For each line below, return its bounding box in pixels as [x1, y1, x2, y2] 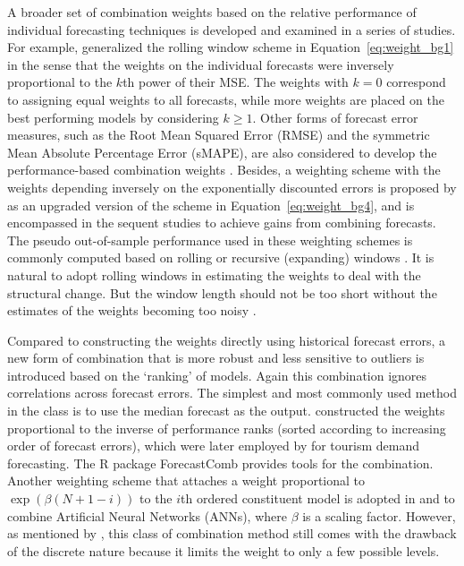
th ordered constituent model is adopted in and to [181, 489, 455, 508]
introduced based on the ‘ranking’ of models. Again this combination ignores [7, 365, 427, 384]
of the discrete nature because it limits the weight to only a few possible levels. [7, 541, 440, 560]
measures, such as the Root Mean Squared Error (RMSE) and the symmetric [7, 125, 430, 144]
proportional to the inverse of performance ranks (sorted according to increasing [7, 418, 446, 437]
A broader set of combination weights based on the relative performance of [7, 3, 417, 21]
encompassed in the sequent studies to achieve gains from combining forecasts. [7, 213, 436, 232]
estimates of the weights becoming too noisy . [7, 301, 257, 320]
